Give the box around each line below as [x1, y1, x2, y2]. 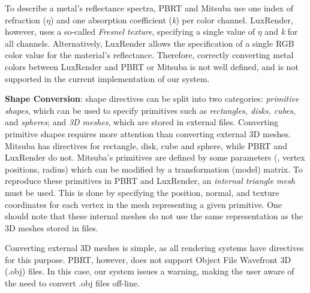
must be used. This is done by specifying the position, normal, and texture [5, 186, 279, 198]
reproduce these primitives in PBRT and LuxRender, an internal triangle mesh [5, 174, 295, 187]
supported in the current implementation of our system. [5, 72, 210, 84]
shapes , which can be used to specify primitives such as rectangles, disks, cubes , [5, 104, 296, 116]
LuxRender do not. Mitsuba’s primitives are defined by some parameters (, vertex [5, 151, 305, 164]
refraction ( [5, 13, 46, 26]
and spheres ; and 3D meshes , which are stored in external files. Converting [5, 116, 279, 128]
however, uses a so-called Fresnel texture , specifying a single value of [5, 25, 255, 38]
